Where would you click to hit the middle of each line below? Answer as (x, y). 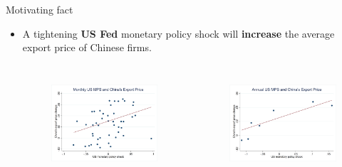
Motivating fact (40, 9)
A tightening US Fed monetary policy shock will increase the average (178, 33)
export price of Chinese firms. (87, 47)
